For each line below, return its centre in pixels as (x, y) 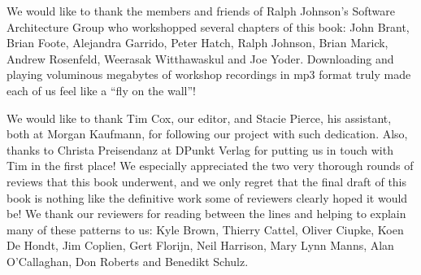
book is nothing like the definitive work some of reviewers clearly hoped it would (207, 197)
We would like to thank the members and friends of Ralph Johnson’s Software (201, 11)
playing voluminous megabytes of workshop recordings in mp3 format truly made (209, 74)
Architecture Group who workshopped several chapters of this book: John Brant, (208, 26)
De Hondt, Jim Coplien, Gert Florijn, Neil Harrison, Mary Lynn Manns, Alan (200, 245)
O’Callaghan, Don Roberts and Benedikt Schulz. (128, 261)
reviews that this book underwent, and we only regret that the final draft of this (207, 181)
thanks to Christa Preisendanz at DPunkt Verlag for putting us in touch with (200, 149)
